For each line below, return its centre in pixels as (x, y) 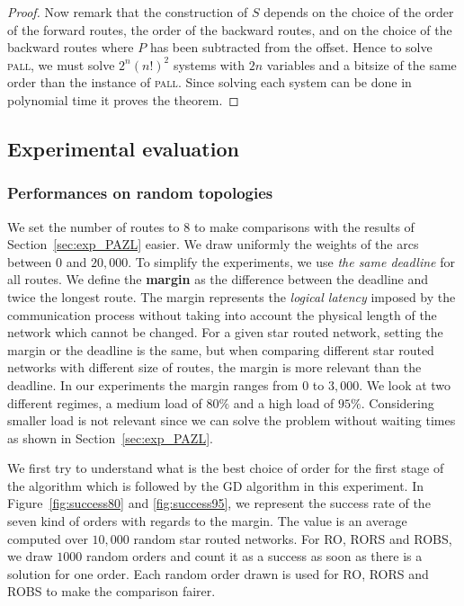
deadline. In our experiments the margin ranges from (153, 384)
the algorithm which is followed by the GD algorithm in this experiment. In (215, 485)
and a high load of (284, 402)
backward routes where (71, 47)
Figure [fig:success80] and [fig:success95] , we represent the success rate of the (219, 503)
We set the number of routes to (94, 226)
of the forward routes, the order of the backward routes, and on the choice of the (230, 29)
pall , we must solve (61, 64)
